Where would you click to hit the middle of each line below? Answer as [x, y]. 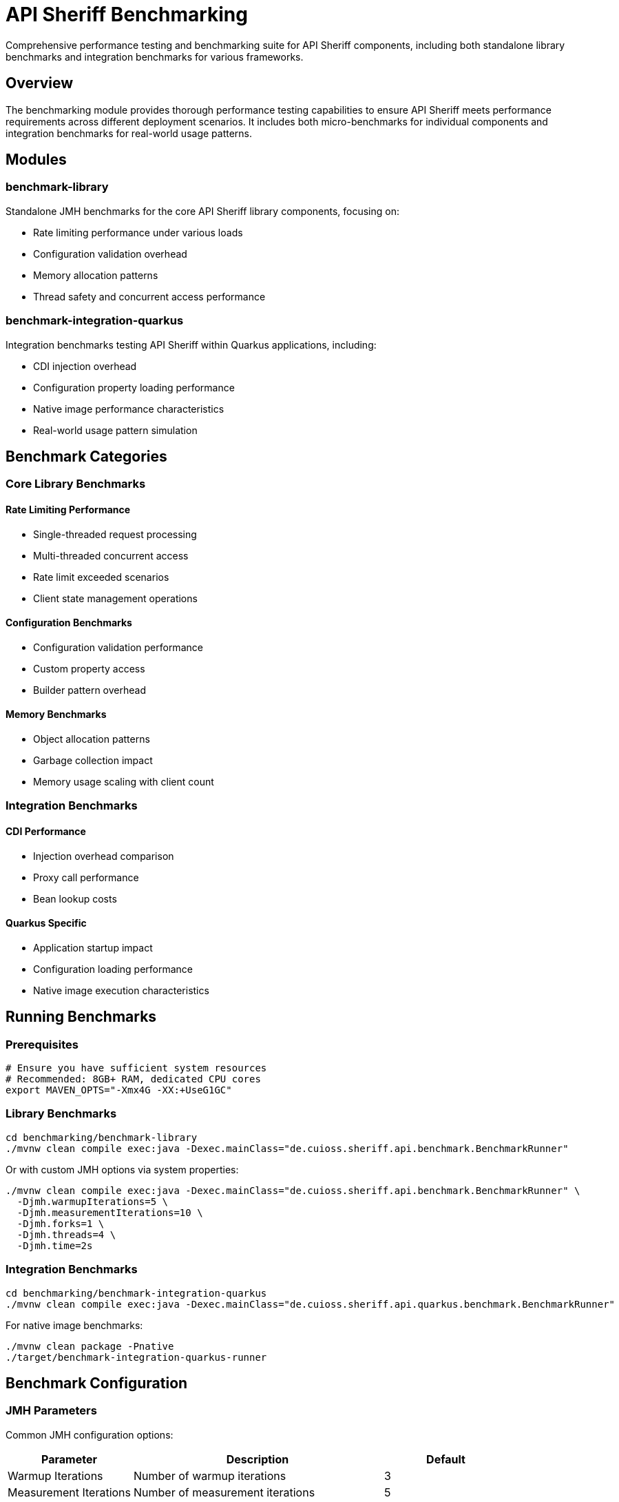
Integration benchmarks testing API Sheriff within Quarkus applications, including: [191, 344]
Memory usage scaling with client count [124, 782]
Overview [40, 83]
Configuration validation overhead [110, 254]
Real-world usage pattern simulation [115, 430]
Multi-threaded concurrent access [111, 555]
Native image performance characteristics [129, 409]
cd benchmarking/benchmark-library [102, 1137]
